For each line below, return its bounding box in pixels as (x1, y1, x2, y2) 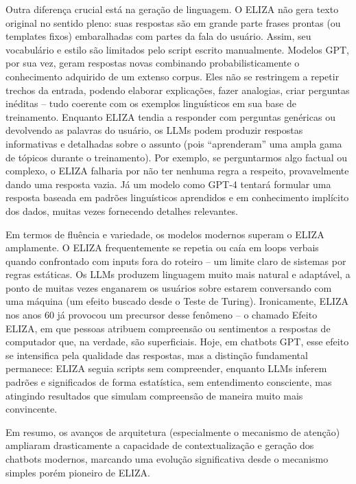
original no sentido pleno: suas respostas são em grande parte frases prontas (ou (5, 15, 341, 30)
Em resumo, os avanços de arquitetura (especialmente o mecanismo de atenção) (5, 424, 340, 439)
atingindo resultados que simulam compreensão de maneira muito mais (5, 388, 303, 402)
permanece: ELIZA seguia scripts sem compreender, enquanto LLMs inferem (5, 361, 327, 376)
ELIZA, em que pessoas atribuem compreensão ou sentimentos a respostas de (5, 321, 331, 335)
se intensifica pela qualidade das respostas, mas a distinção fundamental (5, 347, 308, 362)
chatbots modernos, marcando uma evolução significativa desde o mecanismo (5, 452, 329, 465)
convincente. (5, 402, 58, 416)
